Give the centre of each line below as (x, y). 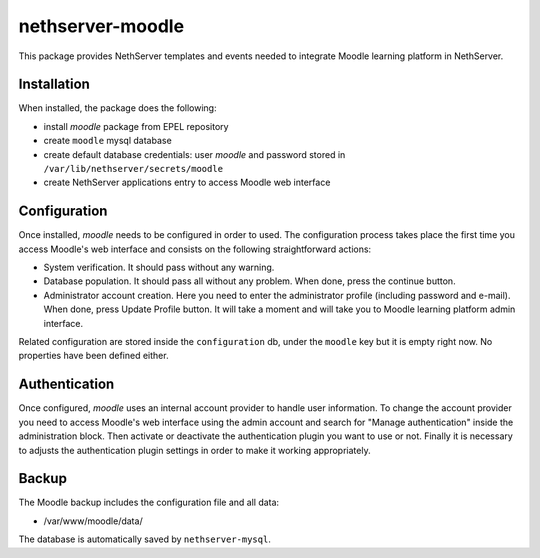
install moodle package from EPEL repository (136, 126)
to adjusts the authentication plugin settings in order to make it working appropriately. (194, 450)
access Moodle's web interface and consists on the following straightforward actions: (195, 249)
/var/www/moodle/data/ (93, 521)
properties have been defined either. (93, 356)
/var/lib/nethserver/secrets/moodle (133, 169)
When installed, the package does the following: (117, 108)
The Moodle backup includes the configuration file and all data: (149, 502)
